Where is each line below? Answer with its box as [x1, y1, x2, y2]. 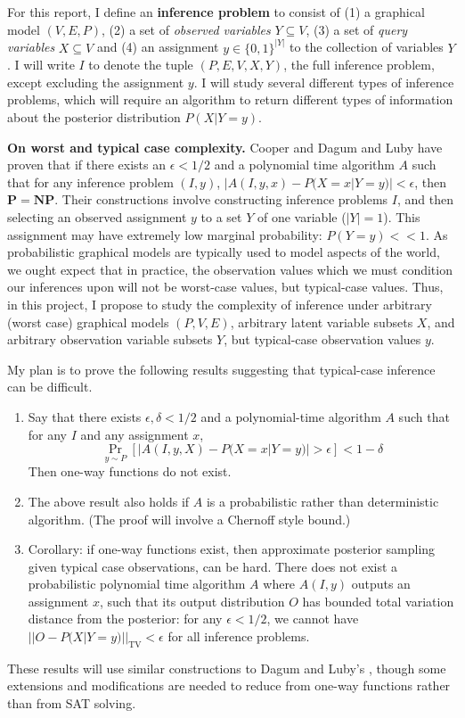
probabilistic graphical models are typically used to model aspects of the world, [7, 243, 440, 261]
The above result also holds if [28, 491, 190, 510]
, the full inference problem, [283, 55, 435, 74]
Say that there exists [28, 407, 142, 425]
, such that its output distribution [99, 591, 285, 610]
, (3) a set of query [306, 20, 408, 38]
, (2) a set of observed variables [102, 20, 271, 38]
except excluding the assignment [7, 72, 184, 91]
